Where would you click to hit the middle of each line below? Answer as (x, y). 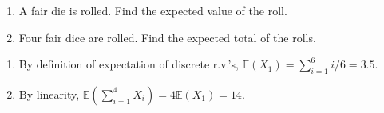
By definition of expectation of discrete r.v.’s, (129, 64)
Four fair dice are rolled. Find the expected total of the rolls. (167, 37)
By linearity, (49, 94)
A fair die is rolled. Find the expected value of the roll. (153, 10)
